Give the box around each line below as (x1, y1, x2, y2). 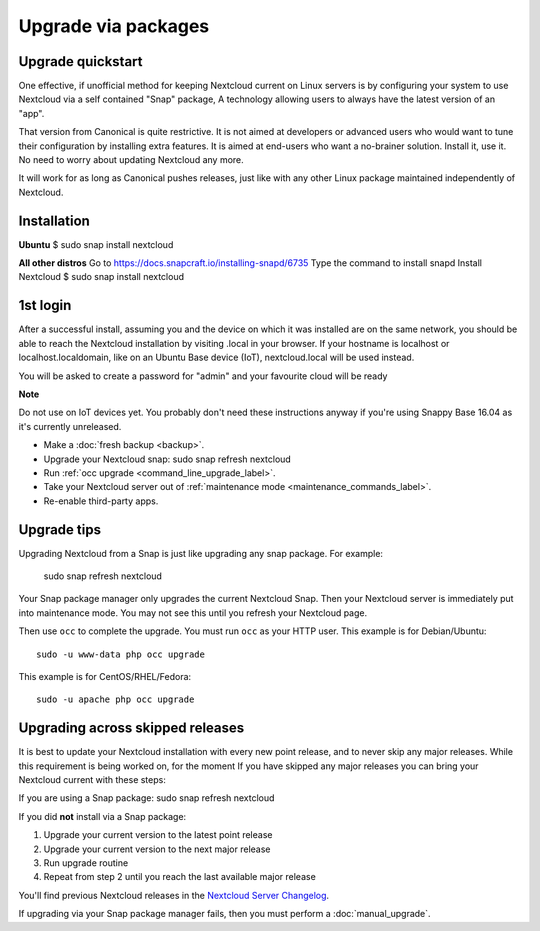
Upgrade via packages (18, 15, 210, 37)
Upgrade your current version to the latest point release (43, 829, 273, 841)
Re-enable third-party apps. (43, 495, 159, 507)
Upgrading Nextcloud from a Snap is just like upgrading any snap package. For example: (18, 547, 384, 559)
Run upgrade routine (43, 856, 129, 869)
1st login (18, 297, 72, 314)
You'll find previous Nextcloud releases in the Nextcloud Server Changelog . (18, 889, 330, 901)
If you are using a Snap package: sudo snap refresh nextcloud (18, 792, 275, 804)
